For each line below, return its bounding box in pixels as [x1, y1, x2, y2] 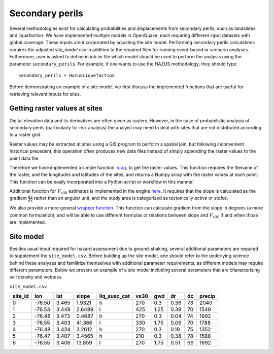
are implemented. [9, 219, 46, 225]
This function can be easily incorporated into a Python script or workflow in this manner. [9, 179, 194, 185]
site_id [12, 293, 29, 300]
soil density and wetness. [9, 274, 63, 280]
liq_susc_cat [99, 293, 130, 300]
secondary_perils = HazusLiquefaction [18, 73, 115, 78]
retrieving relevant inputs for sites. [9, 91, 81, 97]
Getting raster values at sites [9, 104, 102, 113]
